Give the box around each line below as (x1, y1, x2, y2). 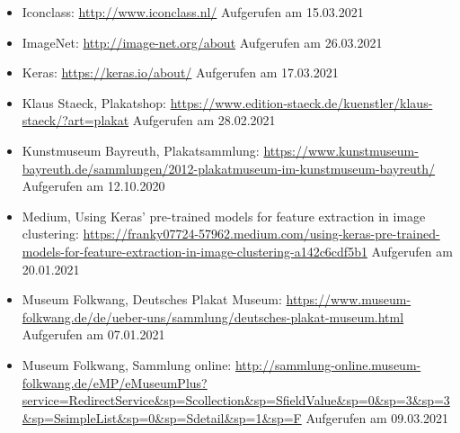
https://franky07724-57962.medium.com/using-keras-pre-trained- (83, 224, 440, 243)
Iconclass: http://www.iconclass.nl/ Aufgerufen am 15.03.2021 (22, 3, 364, 21)
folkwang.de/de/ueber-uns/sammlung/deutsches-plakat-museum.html (22, 307, 404, 326)
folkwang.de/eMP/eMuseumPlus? (22, 373, 208, 392)
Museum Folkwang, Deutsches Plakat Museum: (22, 290, 282, 309)
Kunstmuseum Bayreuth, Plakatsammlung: (22, 140, 260, 159)
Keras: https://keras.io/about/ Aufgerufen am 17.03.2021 (22, 63, 339, 82)
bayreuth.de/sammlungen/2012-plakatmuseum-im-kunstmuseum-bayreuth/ (22, 158, 436, 177)
